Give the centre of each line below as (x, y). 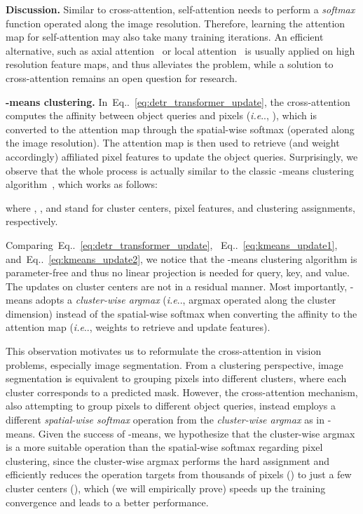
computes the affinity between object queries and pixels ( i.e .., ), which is (161, 115)
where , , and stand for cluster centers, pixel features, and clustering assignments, (180, 207)
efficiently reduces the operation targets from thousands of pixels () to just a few (179, 474)
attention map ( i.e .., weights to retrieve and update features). (138, 327)
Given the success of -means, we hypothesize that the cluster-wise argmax (197, 433)
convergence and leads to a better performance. (107, 502)
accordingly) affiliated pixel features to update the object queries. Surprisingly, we (182, 156)
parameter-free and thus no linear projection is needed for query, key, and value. (178, 272)
